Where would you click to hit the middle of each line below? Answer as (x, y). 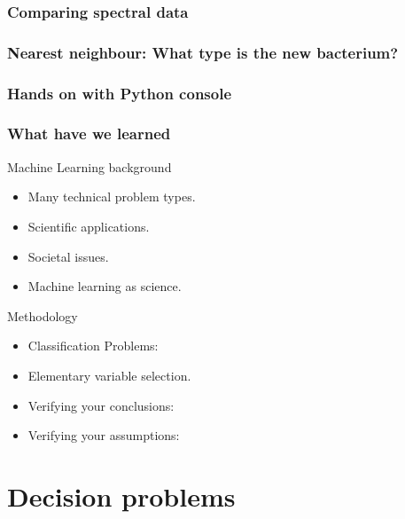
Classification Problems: (93, 346)
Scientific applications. (89, 226)
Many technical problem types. (112, 197)
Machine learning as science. (105, 286)
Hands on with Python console (120, 93)
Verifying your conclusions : (101, 405)
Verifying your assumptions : (104, 435)
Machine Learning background (90, 166)
